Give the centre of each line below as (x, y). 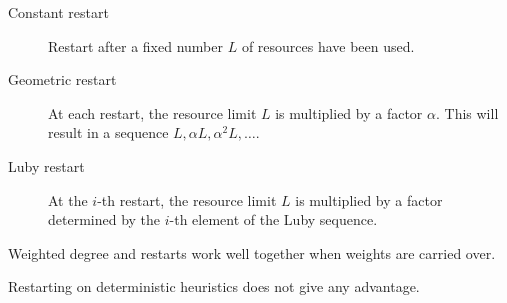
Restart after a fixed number (135, 45)
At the (68, 199)
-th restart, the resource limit (187, 199)
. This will (467, 112)
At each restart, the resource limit (152, 112)
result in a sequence (108, 132)
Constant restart (58, 12)
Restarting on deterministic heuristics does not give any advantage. (214, 286)
